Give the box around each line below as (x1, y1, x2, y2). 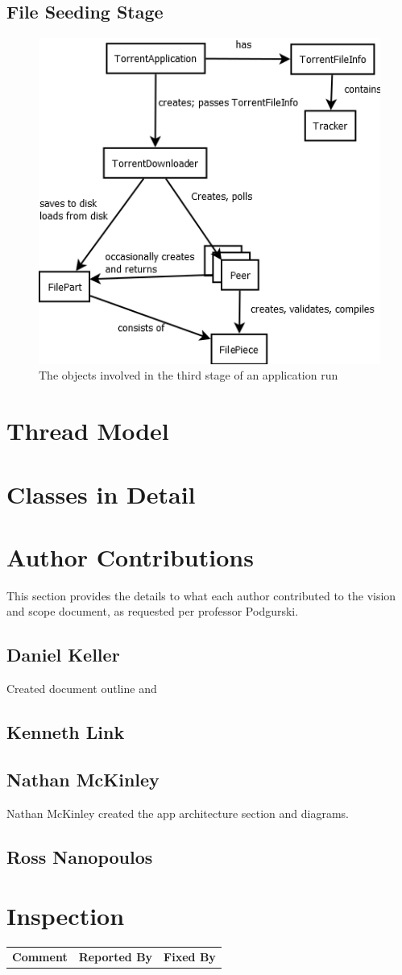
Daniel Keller (6, 642, 120, 667)
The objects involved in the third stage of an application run (39, 367, 338, 384)
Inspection (6, 899, 125, 932)
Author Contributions (6, 540, 254, 573)
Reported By (78, 948, 153, 965)
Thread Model (6, 414, 169, 447)
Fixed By (164, 948, 216, 965)
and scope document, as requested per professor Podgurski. (6, 603, 299, 620)
